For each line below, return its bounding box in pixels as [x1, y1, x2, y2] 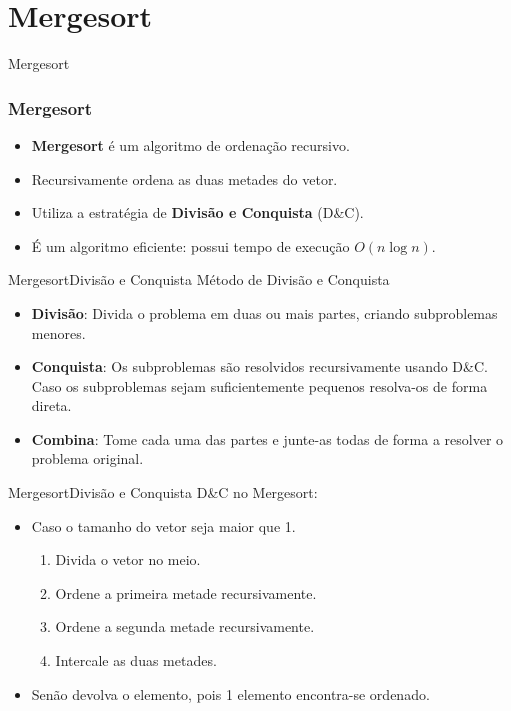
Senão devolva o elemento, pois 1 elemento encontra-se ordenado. [31, 683, 430, 704]
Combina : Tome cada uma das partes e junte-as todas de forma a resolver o [31, 428, 504, 449]
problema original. [31, 448, 144, 469]
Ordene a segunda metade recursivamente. [55, 616, 315, 637]
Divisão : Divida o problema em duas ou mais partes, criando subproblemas [31, 302, 498, 323]
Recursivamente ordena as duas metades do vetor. [31, 168, 338, 189]
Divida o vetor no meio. [55, 549, 201, 570]
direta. [31, 395, 72, 416]
